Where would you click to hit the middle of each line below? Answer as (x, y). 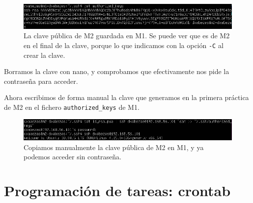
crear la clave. (44, 55)
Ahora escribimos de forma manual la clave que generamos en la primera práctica (126, 97)
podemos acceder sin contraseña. (73, 157)
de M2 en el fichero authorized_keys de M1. (72, 107)
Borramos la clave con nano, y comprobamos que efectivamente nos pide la (117, 71)
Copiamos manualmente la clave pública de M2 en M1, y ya (114, 147)
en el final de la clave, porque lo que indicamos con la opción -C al (124, 45)
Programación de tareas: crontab (117, 190)
